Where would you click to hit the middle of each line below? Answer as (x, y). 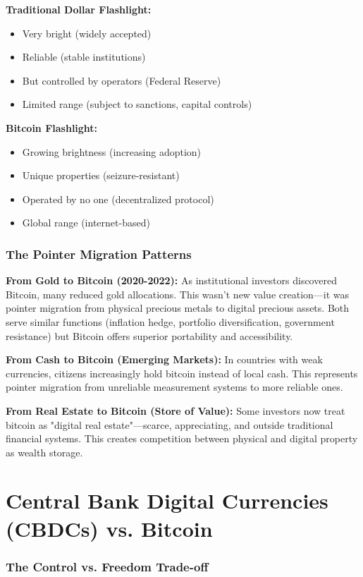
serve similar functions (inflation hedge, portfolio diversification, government (170, 321)
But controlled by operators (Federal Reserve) (122, 80)
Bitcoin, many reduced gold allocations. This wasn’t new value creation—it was (178, 294)
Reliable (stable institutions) (84, 57)
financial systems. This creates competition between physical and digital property (182, 438)
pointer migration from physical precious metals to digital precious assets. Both (178, 308)
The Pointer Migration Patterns (99, 254)
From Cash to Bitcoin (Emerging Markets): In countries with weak (164, 359)
